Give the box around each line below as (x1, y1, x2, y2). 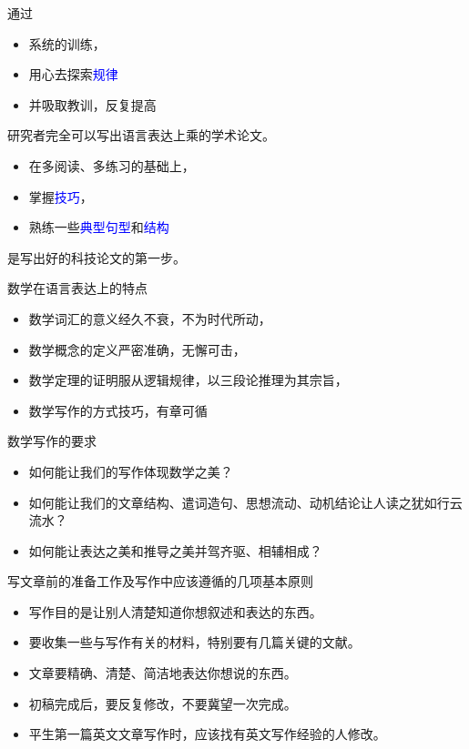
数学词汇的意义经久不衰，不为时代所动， (28, 309, 271, 328)
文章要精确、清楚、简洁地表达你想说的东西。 (28, 663, 297, 683)
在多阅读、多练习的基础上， (28, 156, 195, 175)
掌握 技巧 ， (28, 187, 93, 206)
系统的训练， (28, 34, 106, 53)
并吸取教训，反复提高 (28, 95, 157, 114)
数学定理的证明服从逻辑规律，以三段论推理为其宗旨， (28, 370, 348, 390)
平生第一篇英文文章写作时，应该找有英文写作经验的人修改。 (28, 724, 386, 744)
